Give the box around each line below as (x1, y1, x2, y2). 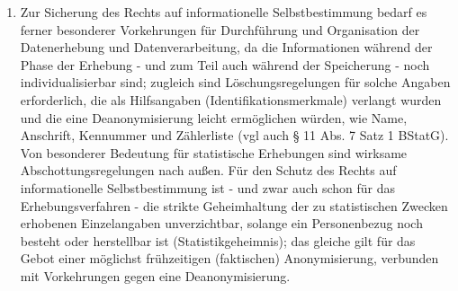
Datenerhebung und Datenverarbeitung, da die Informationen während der (20, 38, 433, 57)
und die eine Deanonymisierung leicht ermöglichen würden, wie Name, (20, 108, 408, 127)
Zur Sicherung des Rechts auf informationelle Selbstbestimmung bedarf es (20, 3, 427, 21)
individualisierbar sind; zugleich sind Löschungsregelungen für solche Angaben (20, 73, 451, 92)
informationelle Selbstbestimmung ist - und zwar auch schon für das (20, 178, 396, 197)
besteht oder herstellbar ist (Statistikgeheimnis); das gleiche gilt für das (20, 231, 416, 250)
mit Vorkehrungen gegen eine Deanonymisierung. (20, 266, 291, 285)
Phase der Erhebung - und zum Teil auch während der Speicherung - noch (20, 55, 430, 74)
